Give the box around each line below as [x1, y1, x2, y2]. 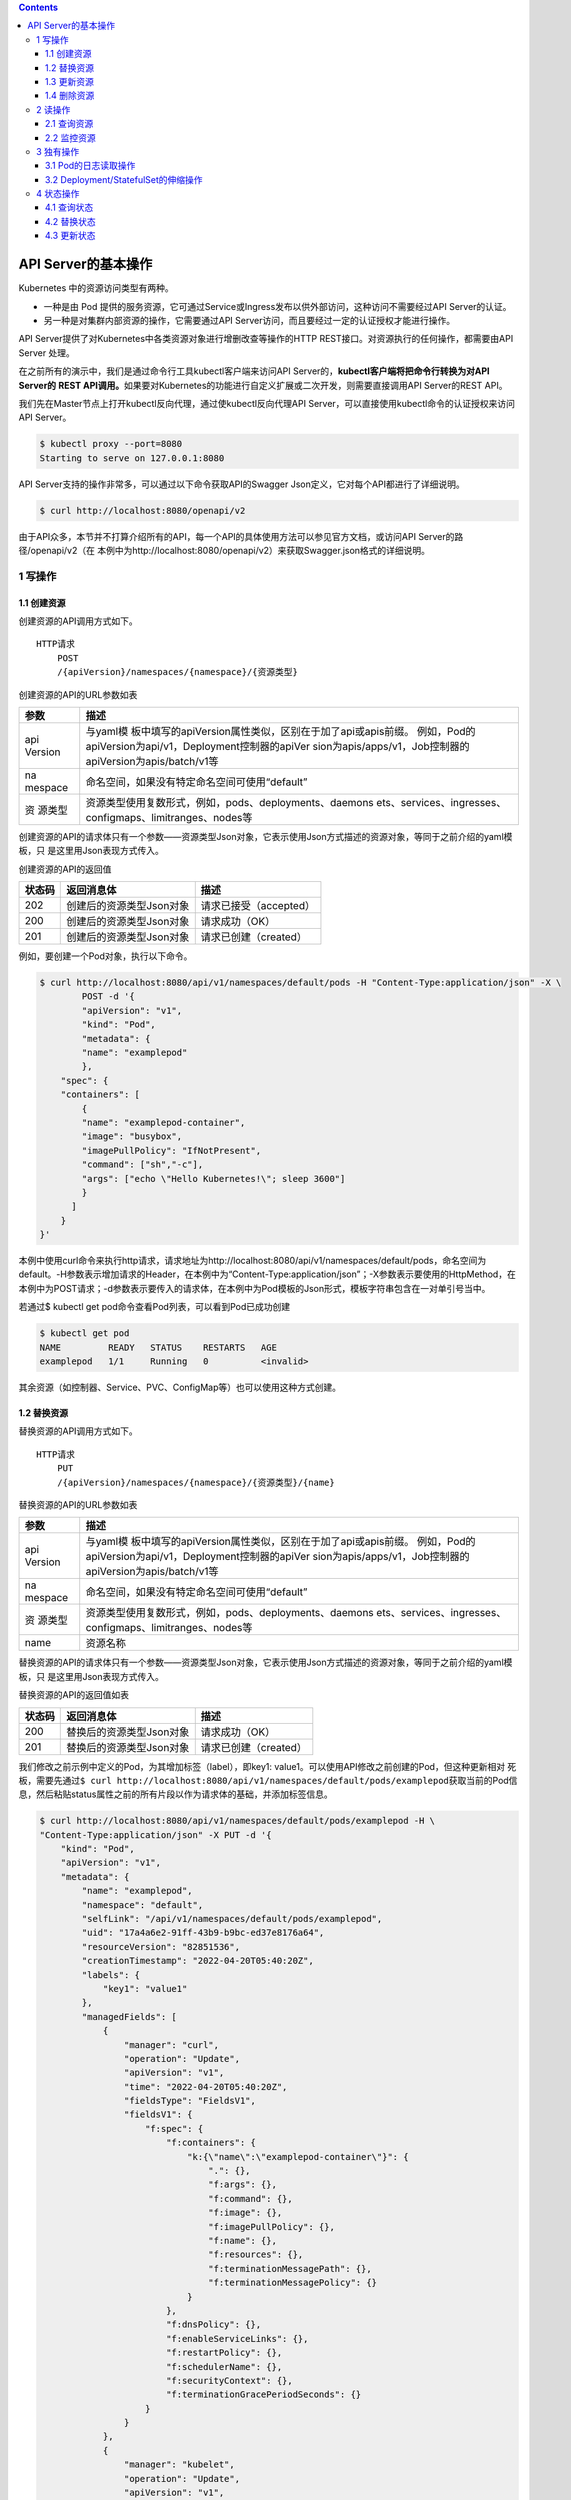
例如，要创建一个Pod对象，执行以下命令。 [18, 950, 193, 962]
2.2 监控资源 [45, 131, 97, 144]
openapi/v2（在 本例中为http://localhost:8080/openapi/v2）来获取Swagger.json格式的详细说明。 [30, 545, 430, 556]
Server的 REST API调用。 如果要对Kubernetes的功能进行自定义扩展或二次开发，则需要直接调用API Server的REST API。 [18, 379, 508, 391]
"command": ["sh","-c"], [81, 1159, 204, 1170]
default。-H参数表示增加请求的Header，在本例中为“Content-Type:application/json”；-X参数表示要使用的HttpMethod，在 [18, 1268, 517, 1280]
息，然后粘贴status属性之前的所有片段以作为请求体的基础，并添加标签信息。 [18, 1788, 334, 1800]
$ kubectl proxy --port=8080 [39, 438, 183, 450]
